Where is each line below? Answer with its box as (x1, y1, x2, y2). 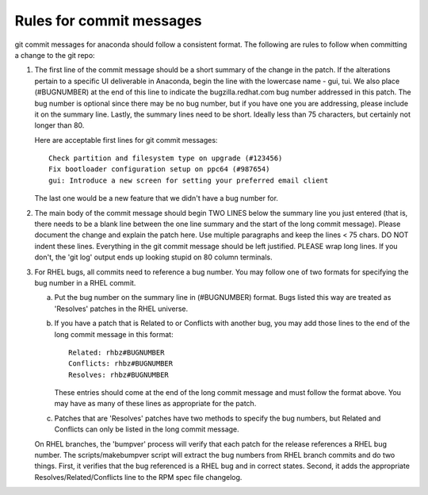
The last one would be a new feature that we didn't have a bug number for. (34, 194, 279, 203)
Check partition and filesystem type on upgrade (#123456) (48, 154, 283, 163)
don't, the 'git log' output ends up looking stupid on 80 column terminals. (34, 252, 273, 262)
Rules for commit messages (14, 12, 202, 29)
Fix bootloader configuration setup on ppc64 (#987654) (48, 165, 270, 174)
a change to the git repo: (14, 50, 95, 59)
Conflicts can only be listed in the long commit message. (54, 424, 239, 434)
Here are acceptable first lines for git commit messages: (34, 135, 218, 144)
